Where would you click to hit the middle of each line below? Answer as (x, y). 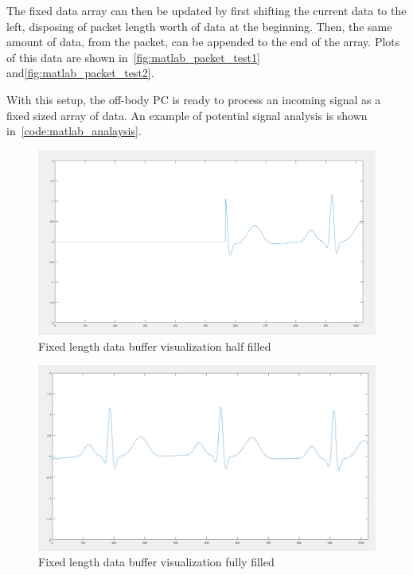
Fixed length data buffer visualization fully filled (156, 562)
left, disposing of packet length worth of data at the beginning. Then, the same (199, 26)
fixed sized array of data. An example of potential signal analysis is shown (187, 115)
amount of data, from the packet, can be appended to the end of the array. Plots (203, 42)
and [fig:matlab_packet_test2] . (80, 73)
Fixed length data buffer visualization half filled (155, 346)
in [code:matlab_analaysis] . (74, 131)
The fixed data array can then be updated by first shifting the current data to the (206, 10)
